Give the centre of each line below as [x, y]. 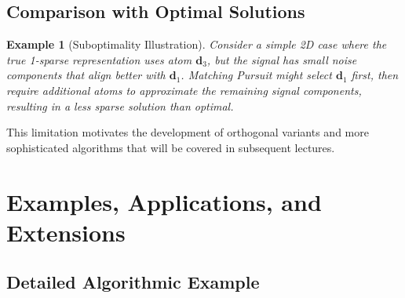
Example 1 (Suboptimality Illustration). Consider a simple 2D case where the [197, 44]
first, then [375, 75]
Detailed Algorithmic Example [133, 282]
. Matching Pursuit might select [256, 75]
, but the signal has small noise [282, 59]
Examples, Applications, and [164, 201]
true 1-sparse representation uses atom [99, 59]
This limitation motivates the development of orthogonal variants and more [188, 132]
